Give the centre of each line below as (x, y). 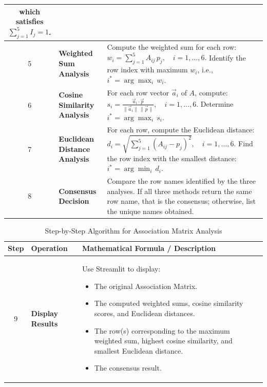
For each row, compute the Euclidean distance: (181, 130)
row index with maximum (147, 70)
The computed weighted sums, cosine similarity (169, 303)
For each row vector (138, 92)
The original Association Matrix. (146, 286)
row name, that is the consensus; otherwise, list (181, 201)
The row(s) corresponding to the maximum (162, 330)
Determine (217, 103)
